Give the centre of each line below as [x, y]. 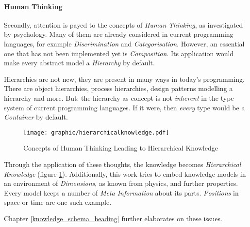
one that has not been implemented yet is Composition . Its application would [119, 53]
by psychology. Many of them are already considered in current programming [119, 34]
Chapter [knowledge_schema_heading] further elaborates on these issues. [113, 218]
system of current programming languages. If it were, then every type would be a [125, 107]
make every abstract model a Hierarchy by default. [79, 63]
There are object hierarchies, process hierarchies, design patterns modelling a [118, 88]
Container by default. [36, 117]
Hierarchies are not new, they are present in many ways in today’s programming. [125, 79]
